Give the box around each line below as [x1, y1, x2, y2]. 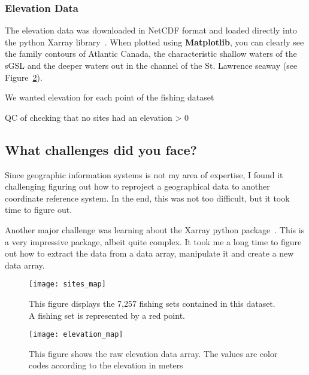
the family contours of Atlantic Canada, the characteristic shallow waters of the [5, 47, 297, 60]
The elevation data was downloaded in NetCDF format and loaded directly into [5, 24, 297, 36]
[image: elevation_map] [29, 330, 123, 339]
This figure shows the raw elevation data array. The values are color [29, 347, 278, 359]
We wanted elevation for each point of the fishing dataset [5, 91, 214, 103]
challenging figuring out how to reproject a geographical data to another [5, 180, 270, 193]
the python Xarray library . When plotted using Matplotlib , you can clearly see [5, 35, 304, 48]
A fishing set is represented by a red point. [29, 309, 185, 321]
